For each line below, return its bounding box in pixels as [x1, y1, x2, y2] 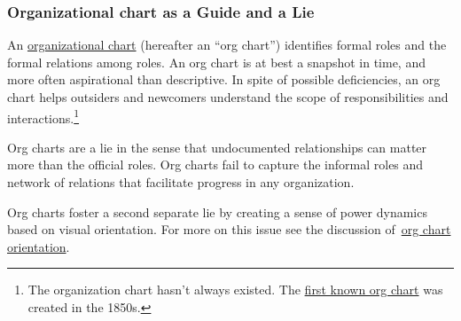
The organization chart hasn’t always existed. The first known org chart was [27, 280, 443, 299]
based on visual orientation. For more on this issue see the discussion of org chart [7, 220, 451, 239]
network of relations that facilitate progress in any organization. [7, 173, 355, 192]
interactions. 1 [7, 106, 80, 127]
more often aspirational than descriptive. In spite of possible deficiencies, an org [7, 70, 441, 89]
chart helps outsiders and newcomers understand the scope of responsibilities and [7, 88, 449, 106]
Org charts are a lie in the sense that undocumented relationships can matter [7, 137, 427, 156]
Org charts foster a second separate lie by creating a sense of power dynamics [7, 202, 427, 221]
